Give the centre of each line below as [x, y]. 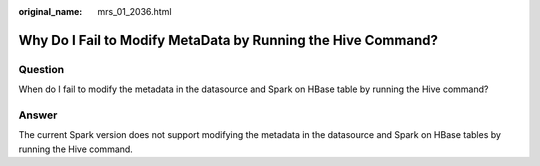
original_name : [50, 11]
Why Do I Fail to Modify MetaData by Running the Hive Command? [228, 40]
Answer [38, 115]
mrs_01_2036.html [134, 11]
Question [41, 69]
